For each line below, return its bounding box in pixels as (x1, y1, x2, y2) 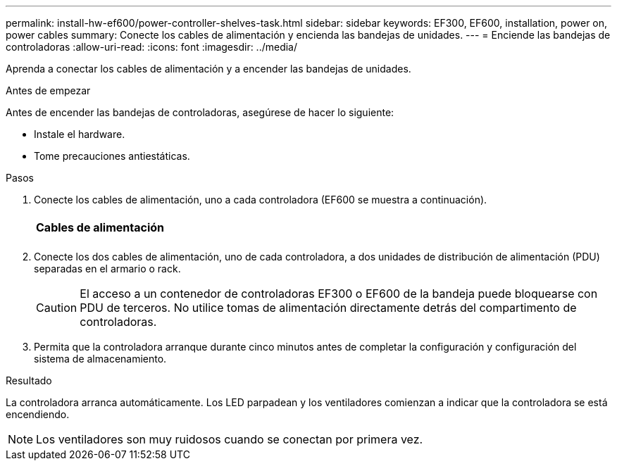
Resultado (6, 374, 52, 386)
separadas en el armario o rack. (34, 263, 181, 275)
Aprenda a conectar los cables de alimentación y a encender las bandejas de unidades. (6, 63, 411, 75)
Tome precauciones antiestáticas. (34, 150, 190, 162)
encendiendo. (6, 408, 70, 420)
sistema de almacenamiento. (34, 353, 167, 365)
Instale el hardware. (34, 128, 125, 140)
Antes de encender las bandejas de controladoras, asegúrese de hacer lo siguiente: (6, 106, 394, 118)
